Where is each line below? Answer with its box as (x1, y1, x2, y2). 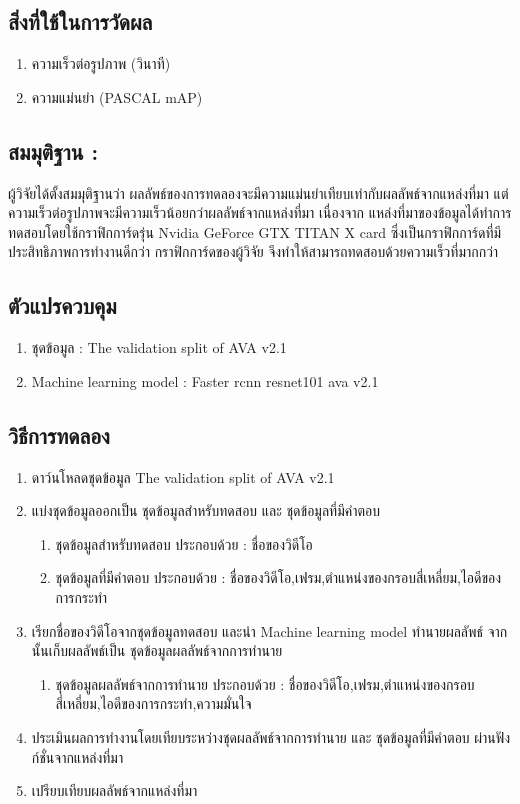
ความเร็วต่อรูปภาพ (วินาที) (31, 53, 171, 74)
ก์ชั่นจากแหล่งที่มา (31, 746, 124, 767)
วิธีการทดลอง (8, 419, 110, 450)
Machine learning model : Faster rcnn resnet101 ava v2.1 (31, 370, 379, 391)
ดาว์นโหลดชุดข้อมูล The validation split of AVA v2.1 (31, 466, 335, 487)
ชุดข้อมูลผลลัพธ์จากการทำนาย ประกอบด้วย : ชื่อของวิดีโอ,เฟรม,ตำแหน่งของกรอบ (55, 673, 475, 694)
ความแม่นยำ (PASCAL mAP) (31, 86, 203, 107)
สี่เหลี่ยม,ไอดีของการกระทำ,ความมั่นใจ (55, 693, 252, 714)
